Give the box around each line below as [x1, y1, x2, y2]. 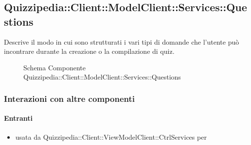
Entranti [4, 113, 33, 123]
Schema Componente [23, 62, 86, 72]
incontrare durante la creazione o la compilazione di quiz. [4, 46, 175, 56]
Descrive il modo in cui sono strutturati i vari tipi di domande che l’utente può [4, 36, 239, 47]
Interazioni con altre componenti [4, 92, 135, 104]
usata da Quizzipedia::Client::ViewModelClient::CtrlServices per [15, 131, 207, 142]
